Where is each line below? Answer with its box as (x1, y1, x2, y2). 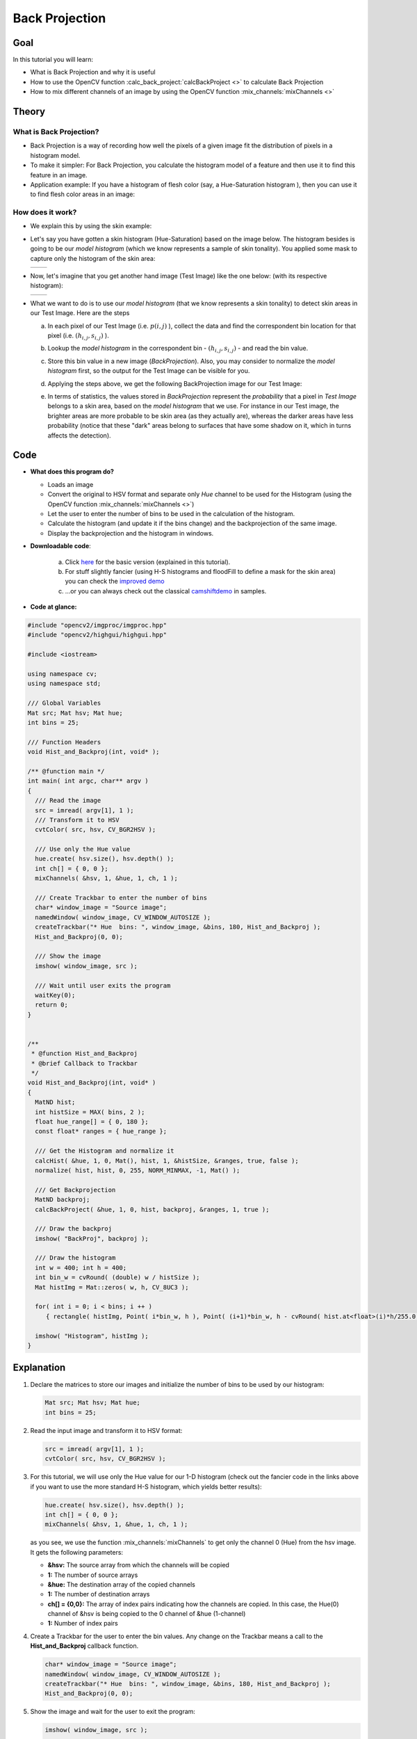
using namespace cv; (27, 670, 97, 678)
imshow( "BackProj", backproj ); (35, 1235, 149, 1242)
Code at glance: (30, 602, 77, 611)
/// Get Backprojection (35, 1186, 116, 1194)
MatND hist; (35, 1098, 76, 1106)
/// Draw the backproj (35, 1225, 113, 1233)
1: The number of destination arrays (47, 1590, 150, 1598)
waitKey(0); (35, 991, 76, 999)
